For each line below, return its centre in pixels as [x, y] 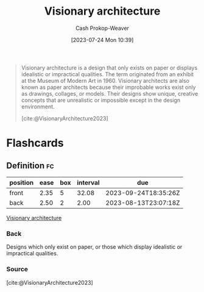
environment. [38, 106]
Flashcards [35, 143]
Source [17, 269]
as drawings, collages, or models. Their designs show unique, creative [110, 93]
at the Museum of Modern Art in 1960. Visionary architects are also [105, 80]
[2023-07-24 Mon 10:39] [102, 40]
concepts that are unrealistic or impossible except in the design [101, 100]
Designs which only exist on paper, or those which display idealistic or [94, 247]
